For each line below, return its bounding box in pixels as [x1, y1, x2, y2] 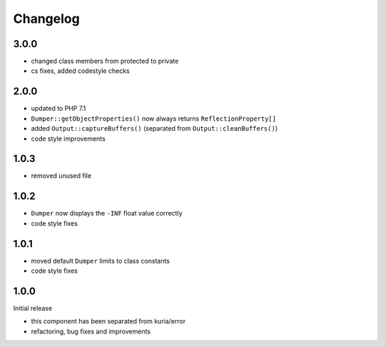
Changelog [13, 11, 80, 26]
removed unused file [31, 171, 92, 180]
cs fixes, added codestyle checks [31, 66, 130, 75]
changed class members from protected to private [31, 57, 179, 66]
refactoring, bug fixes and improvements [31, 327, 151, 336]
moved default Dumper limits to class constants [31, 256, 170, 265]
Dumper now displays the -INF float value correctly [31, 209, 183, 218]
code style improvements [31, 134, 106, 143]
